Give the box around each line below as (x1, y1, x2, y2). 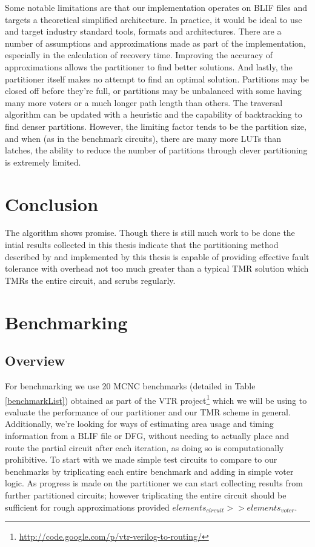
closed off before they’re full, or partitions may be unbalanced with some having (5, 84, 302, 97)
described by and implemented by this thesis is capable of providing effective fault (5, 250, 310, 263)
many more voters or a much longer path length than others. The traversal (5, 96, 283, 109)
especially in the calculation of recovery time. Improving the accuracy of (5, 49, 273, 61)
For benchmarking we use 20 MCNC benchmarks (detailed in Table (5, 379, 256, 392)
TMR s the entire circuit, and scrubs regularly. (5, 273, 176, 286)
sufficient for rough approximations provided (5, 500, 170, 513)
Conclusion (5, 191, 99, 216)
